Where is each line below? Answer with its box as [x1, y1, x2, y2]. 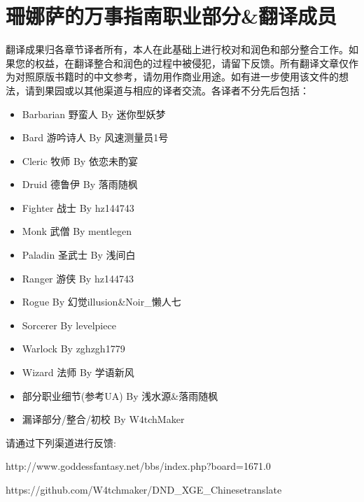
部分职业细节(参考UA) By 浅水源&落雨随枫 [22, 388, 218, 403]
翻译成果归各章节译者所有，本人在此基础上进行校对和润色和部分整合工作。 [6, 42, 349, 57]
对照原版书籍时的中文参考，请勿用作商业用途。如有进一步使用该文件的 [15, 69, 339, 84]
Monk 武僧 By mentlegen [22, 224, 132, 238]
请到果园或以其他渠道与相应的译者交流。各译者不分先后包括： [24, 83, 309, 97]
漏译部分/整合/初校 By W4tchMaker [22, 412, 185, 426]
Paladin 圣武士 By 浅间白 [22, 248, 136, 262]
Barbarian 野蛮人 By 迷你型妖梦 [22, 106, 166, 121]
